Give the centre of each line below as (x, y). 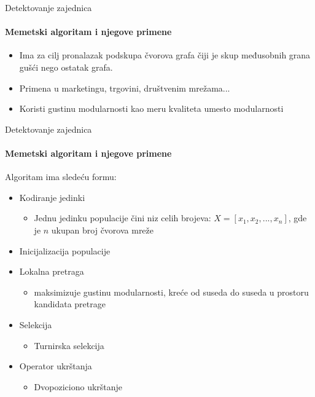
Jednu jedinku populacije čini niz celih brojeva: (122, 218)
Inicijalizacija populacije (65, 250)
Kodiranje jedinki (52, 197)
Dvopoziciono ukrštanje (78, 386)
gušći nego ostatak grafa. (66, 67)
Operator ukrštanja (56, 366)
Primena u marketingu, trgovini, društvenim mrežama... (125, 88)
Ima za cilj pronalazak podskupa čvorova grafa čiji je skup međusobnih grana (165, 55)
